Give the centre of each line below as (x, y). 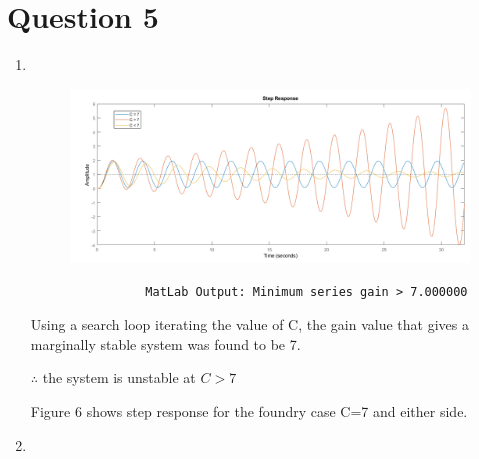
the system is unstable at (119, 377)
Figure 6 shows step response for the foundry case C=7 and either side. (249, 410)
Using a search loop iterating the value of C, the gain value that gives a (249, 324)
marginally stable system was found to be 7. (165, 343)
